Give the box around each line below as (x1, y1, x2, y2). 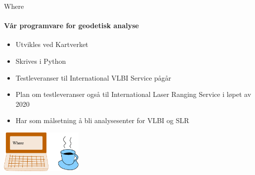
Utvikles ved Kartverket (15, 39, 88, 49)
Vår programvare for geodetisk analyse (4, 20, 139, 31)
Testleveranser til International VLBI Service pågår (15, 72, 171, 83)
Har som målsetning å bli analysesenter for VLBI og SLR (15, 115, 189, 126)
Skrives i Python (15, 55, 66, 66)
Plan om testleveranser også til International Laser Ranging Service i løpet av (15, 89, 252, 99)
